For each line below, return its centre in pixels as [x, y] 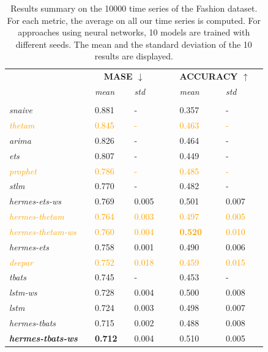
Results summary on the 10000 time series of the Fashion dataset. [134, 8]
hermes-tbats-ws [43, 338]
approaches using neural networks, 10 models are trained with [134, 32]
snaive [21, 110]
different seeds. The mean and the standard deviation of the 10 [134, 44]
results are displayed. [134, 56]
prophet [23, 170]
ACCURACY [209, 76]
